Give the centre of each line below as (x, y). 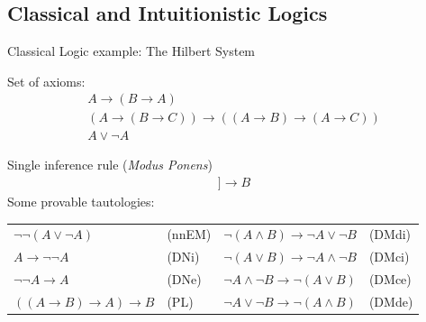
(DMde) (391, 301)
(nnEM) (189, 234)
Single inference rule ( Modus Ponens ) (110, 165)
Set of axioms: (46, 81)
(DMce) (390, 279)
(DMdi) (390, 234)
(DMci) (389, 257)
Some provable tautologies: (81, 202)
